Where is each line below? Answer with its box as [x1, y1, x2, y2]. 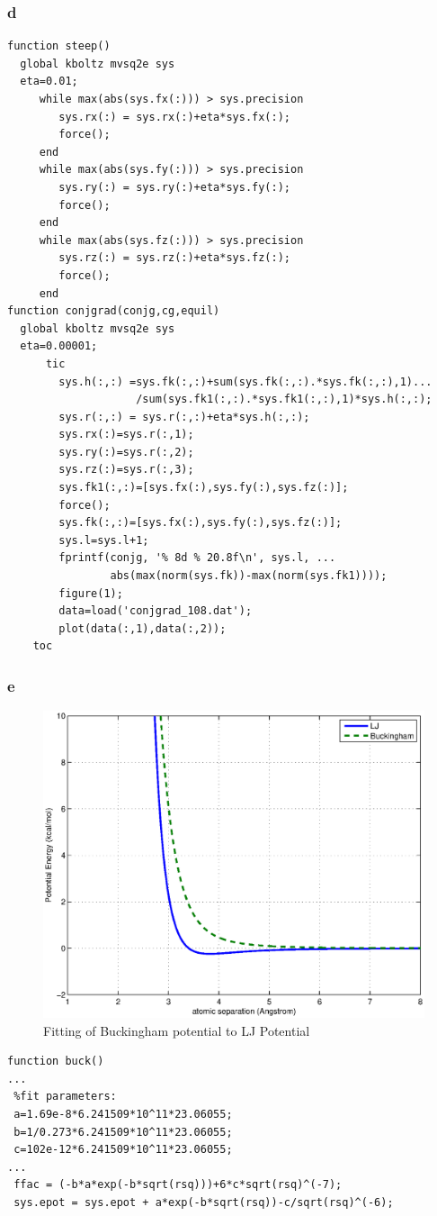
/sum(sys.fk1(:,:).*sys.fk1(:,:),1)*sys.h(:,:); [136, 393, 433, 406]
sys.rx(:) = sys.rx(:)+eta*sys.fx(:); [58, 110, 290, 123]
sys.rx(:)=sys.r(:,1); [58, 428, 194, 441]
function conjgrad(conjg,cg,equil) [7, 304, 220, 318]
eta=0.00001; [20, 340, 98, 353]
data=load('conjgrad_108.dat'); [58, 604, 253, 618]
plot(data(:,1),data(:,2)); [58, 622, 227, 635]
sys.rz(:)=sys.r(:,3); [58, 463, 194, 476]
